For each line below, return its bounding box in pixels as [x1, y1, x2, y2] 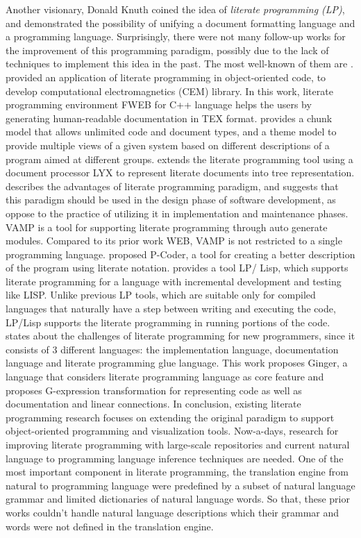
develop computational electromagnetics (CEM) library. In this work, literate [6, 83, 333, 98]
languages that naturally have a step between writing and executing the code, [6, 301, 336, 316]
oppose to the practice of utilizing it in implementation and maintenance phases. [6, 205, 349, 220]
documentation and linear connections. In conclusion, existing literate [6, 396, 301, 411]
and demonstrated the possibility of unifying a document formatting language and [6, 15, 355, 30]
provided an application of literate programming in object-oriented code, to [6, 69, 326, 84]
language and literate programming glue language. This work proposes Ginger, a [6, 355, 348, 370]
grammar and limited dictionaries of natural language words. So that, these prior [6, 491, 350, 506]
